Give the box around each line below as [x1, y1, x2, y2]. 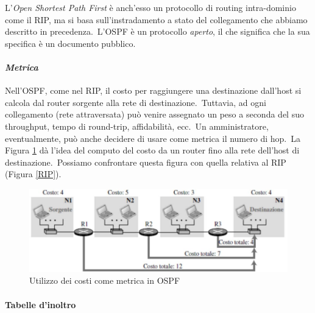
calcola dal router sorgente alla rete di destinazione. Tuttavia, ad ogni [5, 96, 266, 108]
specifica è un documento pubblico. [5, 37, 136, 49]
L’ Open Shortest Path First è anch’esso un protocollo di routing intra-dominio [5, 1, 296, 13]
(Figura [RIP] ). [5, 167, 62, 180]
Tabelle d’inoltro [5, 298, 76, 311]
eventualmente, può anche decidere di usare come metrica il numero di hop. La [5, 132, 300, 144]
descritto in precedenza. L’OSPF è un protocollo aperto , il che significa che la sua [5, 25, 310, 38]
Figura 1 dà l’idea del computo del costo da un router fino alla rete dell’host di [5, 144, 300, 156]
